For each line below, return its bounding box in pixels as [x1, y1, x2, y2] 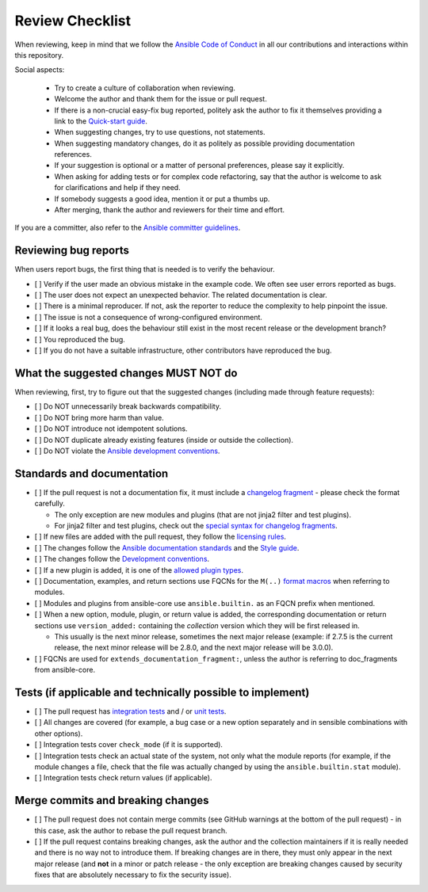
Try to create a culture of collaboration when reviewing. [54, 83, 235, 93]
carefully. [34, 499, 65, 509]
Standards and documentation [14, 467, 169, 480]
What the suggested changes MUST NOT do [14, 366, 238, 379]
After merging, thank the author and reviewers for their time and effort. [54, 205, 285, 215]
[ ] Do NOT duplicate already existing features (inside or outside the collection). [34, 435, 293, 444]
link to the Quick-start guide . [54, 116, 148, 126]
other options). [34, 729, 83, 738]
